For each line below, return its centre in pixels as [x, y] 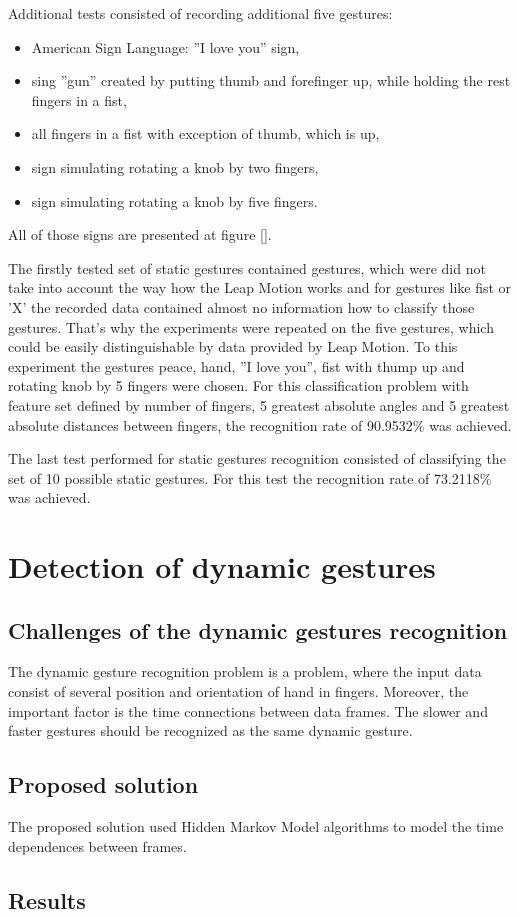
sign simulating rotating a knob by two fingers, [175, 166]
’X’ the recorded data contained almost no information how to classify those [241, 306]
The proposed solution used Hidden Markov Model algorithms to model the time [256, 826]
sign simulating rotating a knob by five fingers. [174, 200]
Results [47, 899]
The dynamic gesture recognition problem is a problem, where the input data [245, 671]
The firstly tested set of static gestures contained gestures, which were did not [247, 267]
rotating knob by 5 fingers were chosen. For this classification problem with [238, 385]
